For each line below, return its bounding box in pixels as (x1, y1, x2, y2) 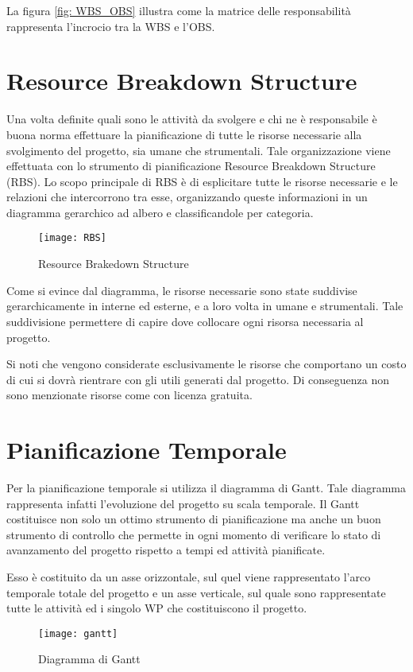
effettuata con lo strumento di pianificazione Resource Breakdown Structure (6, 157, 376, 174)
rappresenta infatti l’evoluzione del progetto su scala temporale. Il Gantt (6, 495, 360, 511)
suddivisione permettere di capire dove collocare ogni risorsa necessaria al (6, 313, 364, 329)
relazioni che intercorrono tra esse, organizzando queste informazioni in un (6, 188, 368, 205)
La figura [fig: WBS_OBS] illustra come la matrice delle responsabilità (6, 2, 351, 18)
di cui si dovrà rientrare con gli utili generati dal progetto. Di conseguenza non (6, 371, 390, 387)
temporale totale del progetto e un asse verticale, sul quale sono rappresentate (6, 584, 386, 600)
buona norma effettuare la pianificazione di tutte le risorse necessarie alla (6, 126, 362, 142)
